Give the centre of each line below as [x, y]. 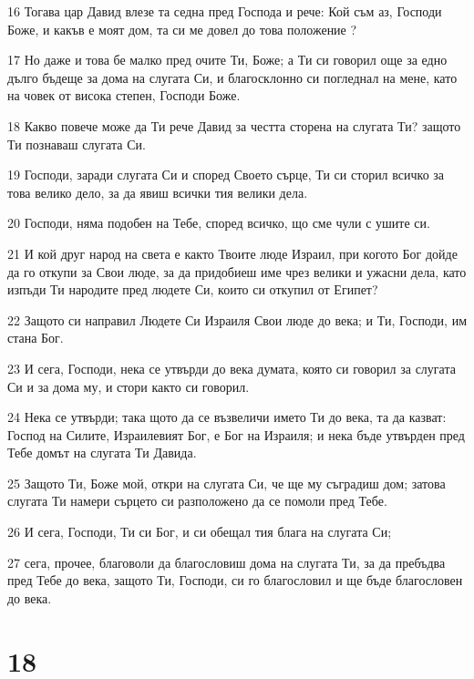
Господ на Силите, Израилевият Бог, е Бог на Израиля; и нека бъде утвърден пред [236, 434]
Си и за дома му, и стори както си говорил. [129, 386]
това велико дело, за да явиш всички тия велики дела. [158, 192]
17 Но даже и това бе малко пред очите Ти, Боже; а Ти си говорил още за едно [227, 60]
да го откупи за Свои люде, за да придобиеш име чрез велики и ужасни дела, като [237, 271]
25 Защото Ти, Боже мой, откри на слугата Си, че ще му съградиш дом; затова [227, 483]
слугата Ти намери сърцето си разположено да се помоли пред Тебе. [197, 501]
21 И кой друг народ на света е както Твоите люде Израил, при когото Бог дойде [232, 253]
